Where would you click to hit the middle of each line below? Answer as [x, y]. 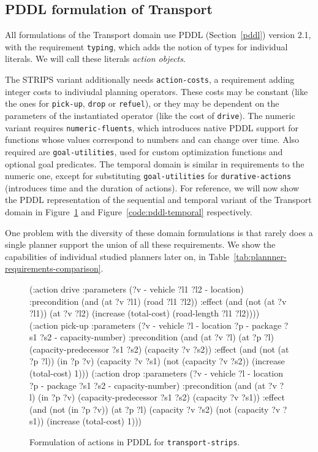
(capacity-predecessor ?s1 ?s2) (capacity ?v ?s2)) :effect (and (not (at [159, 349]
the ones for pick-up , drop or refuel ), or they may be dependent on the [142, 103]
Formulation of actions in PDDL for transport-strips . [135, 442]
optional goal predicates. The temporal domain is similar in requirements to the [155, 163]
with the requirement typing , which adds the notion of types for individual [146, 46]
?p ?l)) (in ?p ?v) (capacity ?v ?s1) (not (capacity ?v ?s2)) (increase [157, 361]
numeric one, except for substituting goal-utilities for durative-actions [148, 176]
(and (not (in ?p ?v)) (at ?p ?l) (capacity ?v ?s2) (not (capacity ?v [155, 409]
